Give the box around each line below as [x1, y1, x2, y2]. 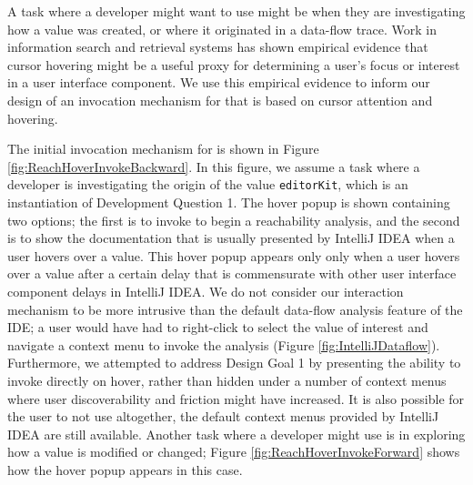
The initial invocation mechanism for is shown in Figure [7, 139, 319, 158]
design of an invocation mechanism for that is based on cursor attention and [7, 90, 433, 109]
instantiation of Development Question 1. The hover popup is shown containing [7, 193, 450, 211]
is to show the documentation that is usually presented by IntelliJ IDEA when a [7, 228, 455, 248]
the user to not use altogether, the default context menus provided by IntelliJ [7, 407, 439, 426]
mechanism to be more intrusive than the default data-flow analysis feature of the [7, 299, 463, 318]
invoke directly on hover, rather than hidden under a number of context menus [7, 370, 447, 389]
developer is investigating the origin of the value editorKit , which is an [7, 175, 408, 194]
